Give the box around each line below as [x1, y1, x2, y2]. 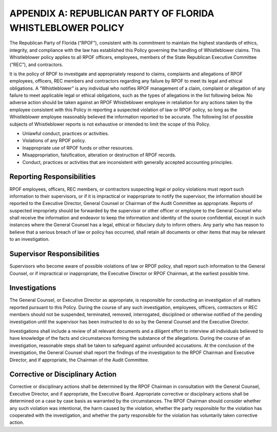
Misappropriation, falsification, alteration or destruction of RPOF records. [22, 152, 176, 158]
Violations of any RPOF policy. [22, 137, 86, 143]
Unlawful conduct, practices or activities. [22, 131, 109, 137]
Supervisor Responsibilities [9, 250, 100, 258]
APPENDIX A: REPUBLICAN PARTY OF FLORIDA [9, 8, 214, 19]
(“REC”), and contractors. [9, 61, 64, 68]
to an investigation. [9, 236, 50, 242]
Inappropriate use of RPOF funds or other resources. [22, 145, 134, 151]
